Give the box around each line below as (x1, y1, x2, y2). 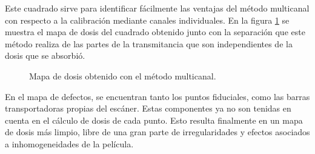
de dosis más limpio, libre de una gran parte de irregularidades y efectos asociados (5, 126, 310, 138)
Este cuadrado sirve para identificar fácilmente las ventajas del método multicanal (5, 2, 310, 14)
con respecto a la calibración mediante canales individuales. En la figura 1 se (5, 13, 290, 26)
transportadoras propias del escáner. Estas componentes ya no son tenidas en (5, 102, 291, 115)
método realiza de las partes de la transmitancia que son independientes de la (5, 37, 293, 50)
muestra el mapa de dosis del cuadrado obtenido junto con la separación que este (5, 25, 305, 38)
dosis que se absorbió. (5, 49, 85, 62)
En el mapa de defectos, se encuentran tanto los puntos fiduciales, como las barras (5, 90, 310, 102)
